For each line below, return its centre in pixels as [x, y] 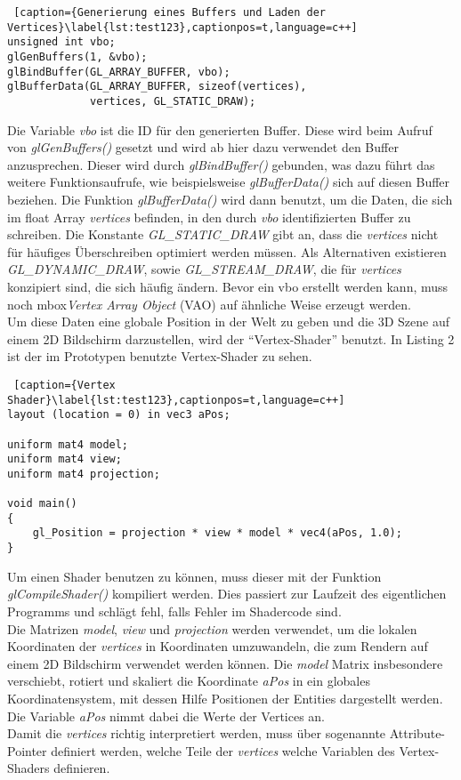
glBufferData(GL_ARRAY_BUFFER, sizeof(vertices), [157, 87]
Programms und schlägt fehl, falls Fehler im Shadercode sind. [174, 611]
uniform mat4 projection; [84, 474]
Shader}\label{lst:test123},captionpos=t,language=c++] [176, 400]
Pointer [27, 750]
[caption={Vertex [65, 385]
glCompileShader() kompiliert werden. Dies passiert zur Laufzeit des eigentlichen [227, 594]
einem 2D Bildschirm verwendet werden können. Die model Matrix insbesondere [225, 663]
